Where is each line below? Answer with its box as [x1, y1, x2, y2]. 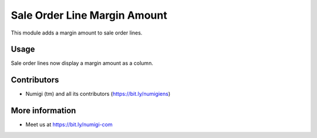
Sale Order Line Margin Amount [11, 9, 167, 22]
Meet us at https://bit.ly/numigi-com [25, 121, 113, 128]
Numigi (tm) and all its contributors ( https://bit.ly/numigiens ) [25, 91, 171, 98]
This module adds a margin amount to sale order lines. [11, 29, 143, 36]
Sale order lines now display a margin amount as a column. [11, 60, 154, 67]
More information [11, 106, 76, 116]
